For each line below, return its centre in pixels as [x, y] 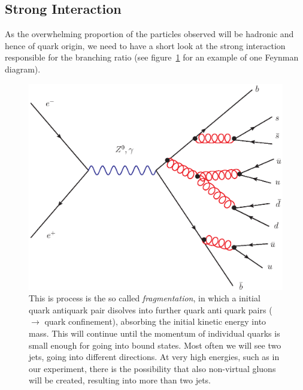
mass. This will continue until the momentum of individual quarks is [154, 333]
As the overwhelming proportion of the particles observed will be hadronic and [149, 34]
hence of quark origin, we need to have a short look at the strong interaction [145, 45]
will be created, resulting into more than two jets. [120, 380]
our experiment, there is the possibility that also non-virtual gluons [152, 368]
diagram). [23, 69]
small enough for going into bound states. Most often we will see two [155, 345]
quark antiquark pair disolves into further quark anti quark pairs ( [151, 309]
